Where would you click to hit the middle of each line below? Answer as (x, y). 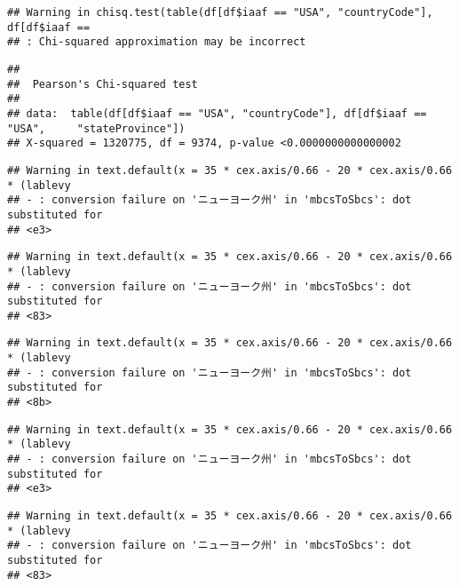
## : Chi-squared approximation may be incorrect (157, 42)
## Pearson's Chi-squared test (103, 84)
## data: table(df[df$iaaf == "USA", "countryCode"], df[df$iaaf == (217, 113)
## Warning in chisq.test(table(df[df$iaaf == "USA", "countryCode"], (220, 12)
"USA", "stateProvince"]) (96, 128)
